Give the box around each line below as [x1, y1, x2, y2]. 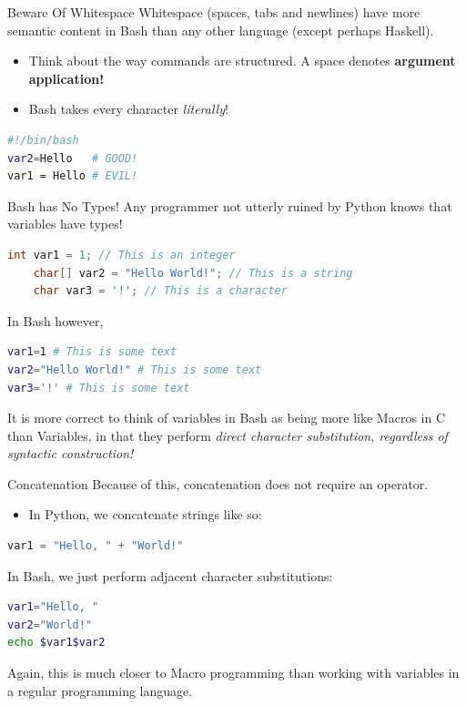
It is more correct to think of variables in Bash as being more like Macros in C [7, 408, 446, 427]
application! [28, 68, 105, 87]
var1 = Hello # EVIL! [7, 169, 138, 183]
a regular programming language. [7, 680, 193, 700]
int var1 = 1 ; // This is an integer [7, 248, 236, 261]
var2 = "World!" [7, 618, 93, 631]
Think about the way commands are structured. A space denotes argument [28, 51, 456, 70]
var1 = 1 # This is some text [7, 345, 177, 359]
